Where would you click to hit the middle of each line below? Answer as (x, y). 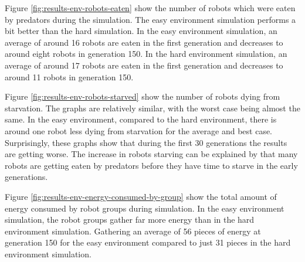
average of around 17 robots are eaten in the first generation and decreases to (144, 65)
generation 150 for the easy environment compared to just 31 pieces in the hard (148, 242)
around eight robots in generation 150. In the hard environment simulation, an (146, 54)
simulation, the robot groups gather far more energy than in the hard (130, 220)
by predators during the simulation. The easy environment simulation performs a (150, 19)
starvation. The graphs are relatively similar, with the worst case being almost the (152, 108)
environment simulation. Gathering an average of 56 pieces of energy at (133, 231)
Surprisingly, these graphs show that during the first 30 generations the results (146, 142)
